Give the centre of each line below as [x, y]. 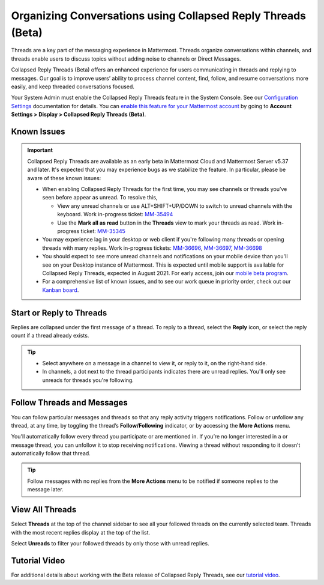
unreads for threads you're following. [88, 380]
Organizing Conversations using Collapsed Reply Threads [158, 16]
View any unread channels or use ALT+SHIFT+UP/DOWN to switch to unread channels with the [175, 206]
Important [40, 150]
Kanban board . [61, 290]
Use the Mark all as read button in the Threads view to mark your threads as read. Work [166, 223]
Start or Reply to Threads [59, 313]
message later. [46, 490]
